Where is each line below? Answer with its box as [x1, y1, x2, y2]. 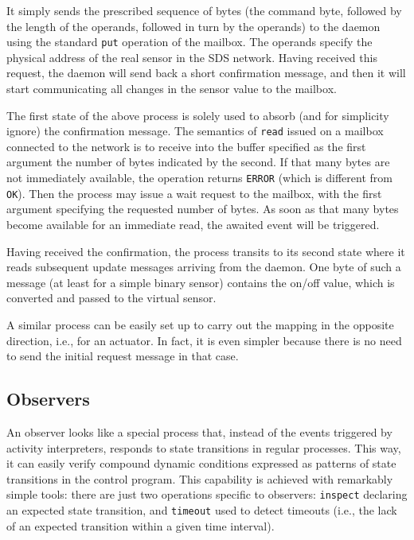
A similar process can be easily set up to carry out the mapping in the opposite [6, 316, 394, 332]
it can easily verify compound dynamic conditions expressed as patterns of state [6, 455, 396, 472]
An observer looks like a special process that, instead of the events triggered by [6, 423, 393, 440]
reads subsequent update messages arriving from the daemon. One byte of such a [6, 258, 401, 275]
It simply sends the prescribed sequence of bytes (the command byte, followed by [6, 2, 402, 18]
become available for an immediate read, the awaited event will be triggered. [6, 216, 380, 232]
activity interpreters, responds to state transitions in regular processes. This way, [6, 439, 401, 456]
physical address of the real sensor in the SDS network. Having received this [6, 49, 377, 65]
